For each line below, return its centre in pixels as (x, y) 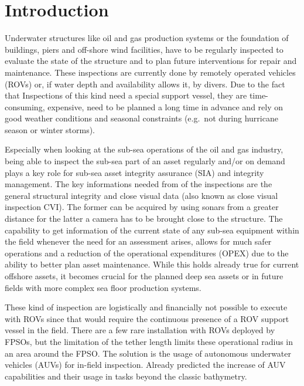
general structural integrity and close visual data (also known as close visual (141, 195)
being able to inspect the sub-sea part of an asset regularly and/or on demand (145, 161)
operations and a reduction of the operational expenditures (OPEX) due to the (147, 253)
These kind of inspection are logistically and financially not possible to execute (146, 307)
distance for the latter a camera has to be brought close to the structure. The (144, 219)
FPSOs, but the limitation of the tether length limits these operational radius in (149, 341)
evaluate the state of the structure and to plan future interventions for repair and (151, 61)
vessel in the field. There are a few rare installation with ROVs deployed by (140, 330)
